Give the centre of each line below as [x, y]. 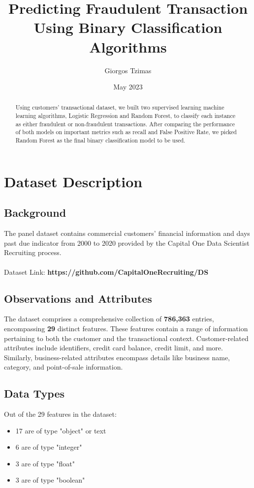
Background [35, 213]
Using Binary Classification [128, 27]
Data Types [34, 393]
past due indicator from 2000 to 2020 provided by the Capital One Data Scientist [127, 243]
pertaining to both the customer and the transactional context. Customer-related [126, 338]
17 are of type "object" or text [61, 430]
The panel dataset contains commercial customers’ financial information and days [127, 233]
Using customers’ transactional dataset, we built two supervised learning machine [120, 107]
